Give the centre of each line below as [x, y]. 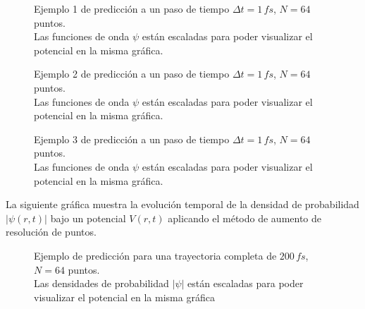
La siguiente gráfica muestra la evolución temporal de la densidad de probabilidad [182, 204]
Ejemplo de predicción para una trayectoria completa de [155, 255]
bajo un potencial [88, 218]
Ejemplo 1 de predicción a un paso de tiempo [132, 8]
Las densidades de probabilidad [101, 283]
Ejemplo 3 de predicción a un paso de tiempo [132, 139]
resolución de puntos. [51, 232]
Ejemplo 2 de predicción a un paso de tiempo [132, 74]
